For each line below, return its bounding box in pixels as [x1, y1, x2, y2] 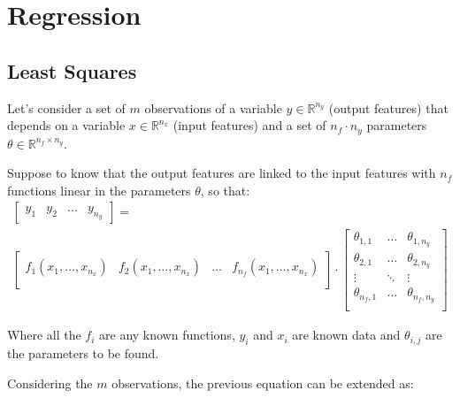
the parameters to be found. [7, 344, 159, 363]
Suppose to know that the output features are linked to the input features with [7, 164, 436, 182]
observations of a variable [144, 98, 282, 117]
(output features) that [328, 98, 448, 117]
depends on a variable [7, 116, 126, 134]
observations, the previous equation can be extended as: [111, 373, 414, 392]
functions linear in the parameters [7, 180, 191, 199]
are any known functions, [99, 325, 235, 344]
